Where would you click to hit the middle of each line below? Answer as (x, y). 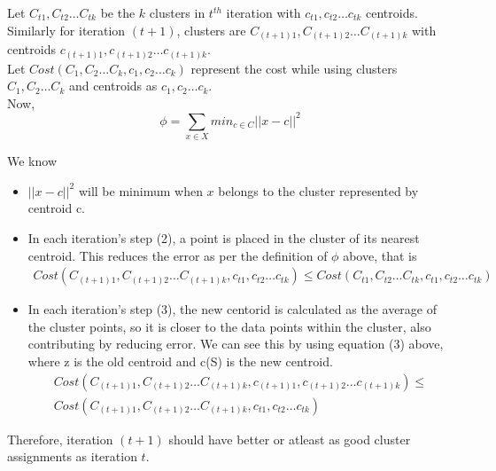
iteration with (263, 12)
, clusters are (211, 30)
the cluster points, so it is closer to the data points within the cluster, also (229, 326)
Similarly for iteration (66, 30)
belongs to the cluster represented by (318, 190)
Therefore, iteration (60, 439)
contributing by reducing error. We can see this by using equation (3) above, (236, 344)
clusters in (177, 12)
